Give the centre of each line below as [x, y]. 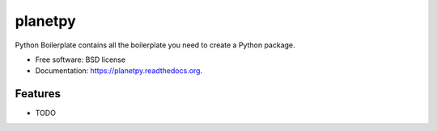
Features [38, 94]
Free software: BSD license [80, 59]
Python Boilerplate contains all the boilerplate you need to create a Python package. [155, 45]
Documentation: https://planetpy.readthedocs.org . [119, 71]
